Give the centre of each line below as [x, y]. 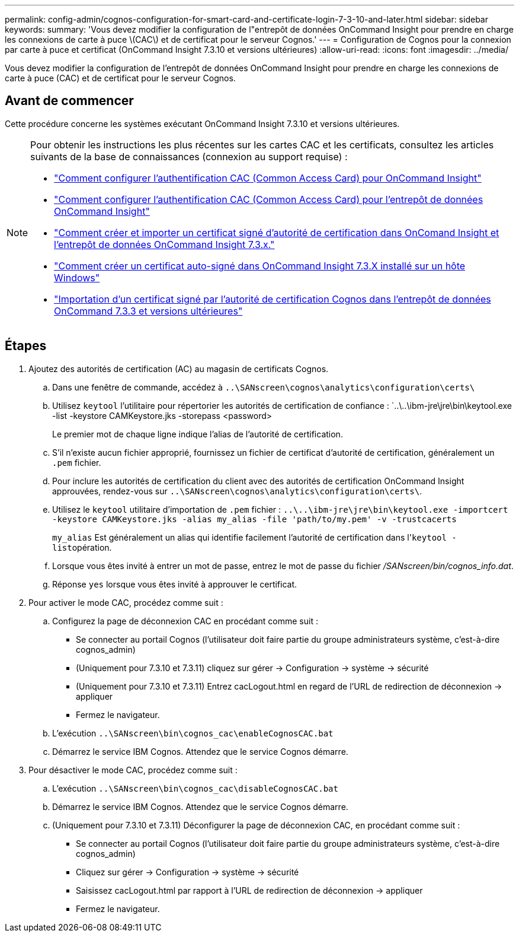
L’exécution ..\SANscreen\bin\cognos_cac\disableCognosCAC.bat [195, 788]
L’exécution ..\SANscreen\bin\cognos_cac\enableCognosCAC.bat [193, 733]
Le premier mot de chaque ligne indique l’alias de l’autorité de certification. [198, 434]
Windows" [77, 277]
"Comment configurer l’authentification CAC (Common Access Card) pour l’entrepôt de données [269, 199]
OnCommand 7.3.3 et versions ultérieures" [148, 311]
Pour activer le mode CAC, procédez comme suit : [126, 602]
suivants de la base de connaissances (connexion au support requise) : [189, 156]
